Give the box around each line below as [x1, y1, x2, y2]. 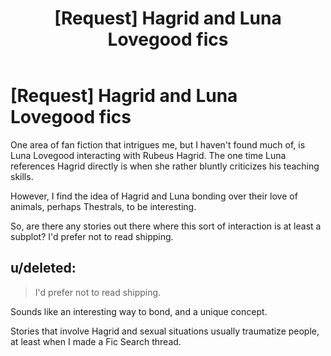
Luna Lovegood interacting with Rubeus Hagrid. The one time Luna [10, 149, 287, 161]
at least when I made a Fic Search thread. [10, 335, 182, 347]
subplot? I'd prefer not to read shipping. [10, 230, 174, 242]
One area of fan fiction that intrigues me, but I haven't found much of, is [10, 138, 306, 151]
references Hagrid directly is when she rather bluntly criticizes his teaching [10, 160, 320, 172]
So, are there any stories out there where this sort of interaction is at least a [10, 220, 322, 232]
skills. [10, 170, 34, 182]
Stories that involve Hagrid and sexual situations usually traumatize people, [10, 325, 320, 337]
